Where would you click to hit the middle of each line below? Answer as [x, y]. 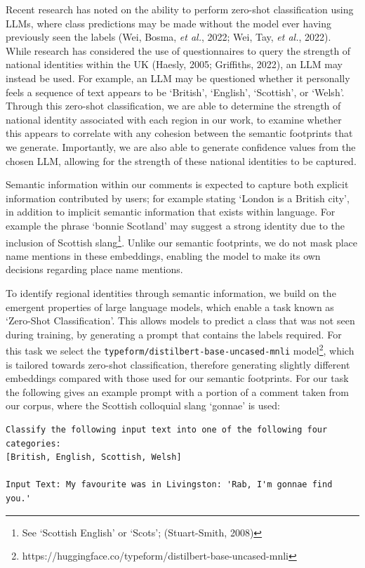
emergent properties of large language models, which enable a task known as [170, 306]
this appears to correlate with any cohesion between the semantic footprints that [179, 133]
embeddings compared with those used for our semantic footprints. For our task [177, 378]
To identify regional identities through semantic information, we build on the [171, 292]
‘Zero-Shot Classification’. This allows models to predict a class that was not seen [180, 321]
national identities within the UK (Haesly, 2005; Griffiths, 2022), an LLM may [174, 64]
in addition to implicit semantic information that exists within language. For [171, 212]
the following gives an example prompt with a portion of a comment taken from [178, 391]
